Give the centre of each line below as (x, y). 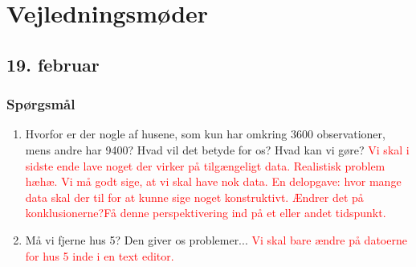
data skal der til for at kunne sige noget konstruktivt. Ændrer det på (194, 197)
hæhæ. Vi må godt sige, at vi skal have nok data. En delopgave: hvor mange (213, 181)
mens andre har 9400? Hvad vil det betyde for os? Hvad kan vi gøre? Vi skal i (217, 149)
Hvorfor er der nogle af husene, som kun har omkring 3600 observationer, (205, 134)
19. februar (53, 64)
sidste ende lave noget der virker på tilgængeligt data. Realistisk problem (205, 165)
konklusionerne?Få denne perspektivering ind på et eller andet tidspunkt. (206, 213)
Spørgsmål (41, 104)
